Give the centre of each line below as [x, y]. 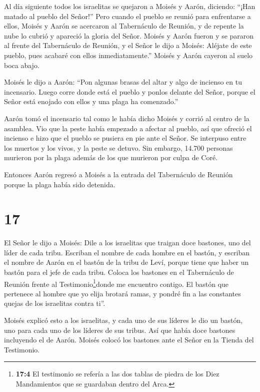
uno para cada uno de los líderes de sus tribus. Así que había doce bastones [120, 330]
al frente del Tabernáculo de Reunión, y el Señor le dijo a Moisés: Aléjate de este [128, 45]
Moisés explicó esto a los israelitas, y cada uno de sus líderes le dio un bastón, [123, 320]
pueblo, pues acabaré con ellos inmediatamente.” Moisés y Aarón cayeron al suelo [128, 55]
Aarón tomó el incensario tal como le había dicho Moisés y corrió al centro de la [127, 118]
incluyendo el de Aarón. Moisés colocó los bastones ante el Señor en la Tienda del [129, 340]
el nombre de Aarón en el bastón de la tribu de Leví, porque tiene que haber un [126, 262]
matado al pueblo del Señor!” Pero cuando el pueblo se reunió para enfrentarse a [127, 16]
